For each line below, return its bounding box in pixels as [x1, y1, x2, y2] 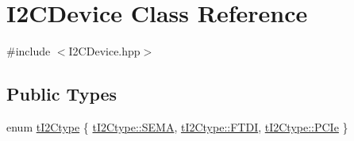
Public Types [6, 82, 117, 106]
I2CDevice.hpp [68, 43, 140, 59]
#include [6, 43, 51, 59]
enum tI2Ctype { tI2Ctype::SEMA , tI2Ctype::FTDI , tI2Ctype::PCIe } [6, 118, 348, 135]
